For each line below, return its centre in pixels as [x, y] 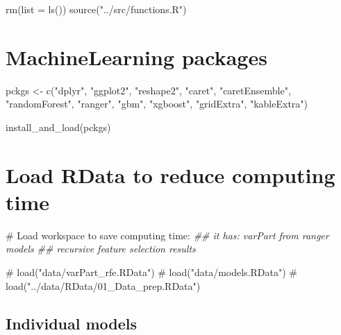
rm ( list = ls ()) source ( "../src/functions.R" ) [96, 9]
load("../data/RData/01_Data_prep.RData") [103, 285]
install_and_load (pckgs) [58, 127]
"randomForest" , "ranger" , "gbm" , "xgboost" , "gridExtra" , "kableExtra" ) [157, 104]
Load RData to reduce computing [170, 174]
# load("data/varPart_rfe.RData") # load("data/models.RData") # [152, 272]
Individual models [72, 323]
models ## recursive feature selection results [101, 249]
